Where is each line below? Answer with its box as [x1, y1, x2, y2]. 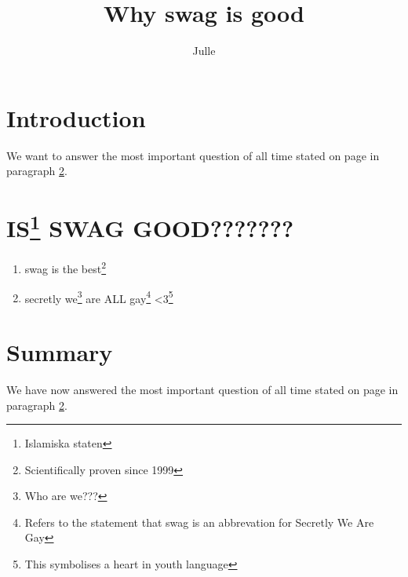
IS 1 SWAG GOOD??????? [6, 209, 294, 244]
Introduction [6, 101, 146, 133]
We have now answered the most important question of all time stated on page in [6, 381, 399, 397]
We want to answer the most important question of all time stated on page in [6, 147, 380, 163]
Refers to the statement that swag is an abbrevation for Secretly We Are [24, 513, 374, 530]
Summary [6, 335, 113, 367]
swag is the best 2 [24, 258, 107, 276]
